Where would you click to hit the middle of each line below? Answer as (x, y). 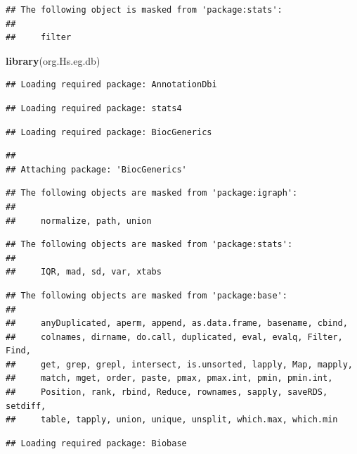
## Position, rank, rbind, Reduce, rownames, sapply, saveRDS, (167, 392)
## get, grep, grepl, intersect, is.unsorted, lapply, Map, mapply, (179, 364)
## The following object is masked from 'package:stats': (144, 10)
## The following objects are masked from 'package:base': (147, 295)
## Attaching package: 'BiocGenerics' (96, 169)
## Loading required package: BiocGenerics (109, 132)
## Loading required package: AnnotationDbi (111, 85)
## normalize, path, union (79, 221)
